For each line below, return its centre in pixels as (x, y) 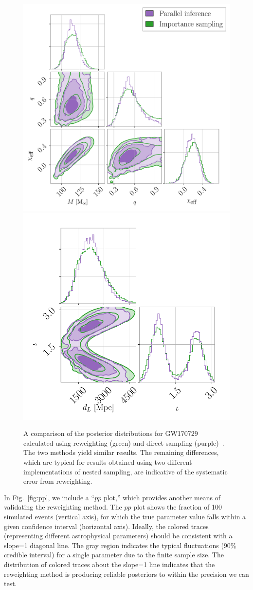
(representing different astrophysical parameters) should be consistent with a (118, 536)
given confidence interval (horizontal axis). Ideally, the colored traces (106, 526)
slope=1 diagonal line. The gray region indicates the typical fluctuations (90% (120, 545)
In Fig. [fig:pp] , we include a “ (49, 497)
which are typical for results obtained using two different (108, 462)
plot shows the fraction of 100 (178, 507)
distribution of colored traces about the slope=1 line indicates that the (109, 564)
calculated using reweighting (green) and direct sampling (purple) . (124, 442)
